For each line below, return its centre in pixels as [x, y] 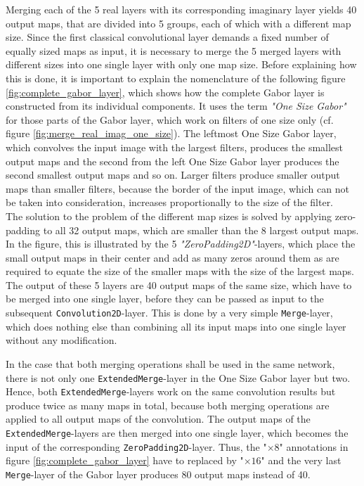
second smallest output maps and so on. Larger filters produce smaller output [173, 175]
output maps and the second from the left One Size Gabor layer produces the [173, 161]
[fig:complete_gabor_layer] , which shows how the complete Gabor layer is [165, 92]
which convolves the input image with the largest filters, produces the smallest [175, 147]
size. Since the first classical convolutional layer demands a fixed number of [167, 37]
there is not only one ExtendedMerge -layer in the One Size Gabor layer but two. [178, 377]
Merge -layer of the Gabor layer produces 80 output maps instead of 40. [158, 474]
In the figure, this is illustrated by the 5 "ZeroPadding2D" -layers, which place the [181, 244]
